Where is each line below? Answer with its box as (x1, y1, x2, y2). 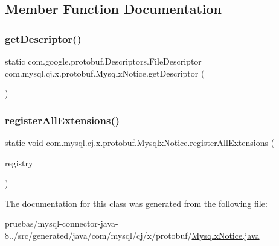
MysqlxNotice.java (191, 229, 260, 241)
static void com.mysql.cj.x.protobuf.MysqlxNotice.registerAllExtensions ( (5, 136, 275, 148)
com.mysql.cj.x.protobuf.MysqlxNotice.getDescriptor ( (5, 66, 205, 79)
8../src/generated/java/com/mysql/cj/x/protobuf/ (5, 229, 192, 241)
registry (5, 156, 33, 169)
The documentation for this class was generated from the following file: (5, 197, 268, 209)
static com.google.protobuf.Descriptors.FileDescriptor (5, 55, 202, 67)
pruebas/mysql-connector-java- (5, 217, 118, 230)
